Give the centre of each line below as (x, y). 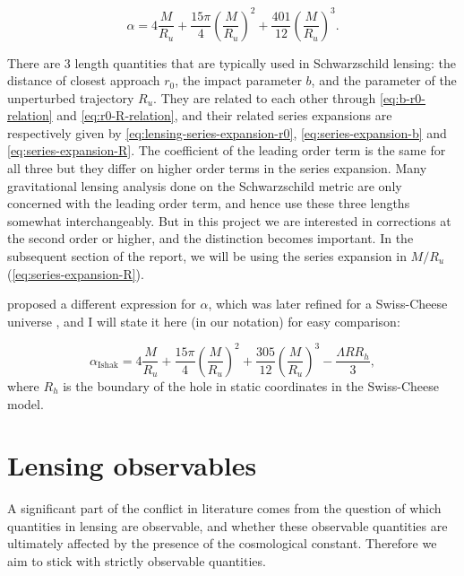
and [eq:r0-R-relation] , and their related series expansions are (224, 115)
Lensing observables (132, 465)
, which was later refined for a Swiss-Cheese (328, 304)
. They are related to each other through (265, 97)
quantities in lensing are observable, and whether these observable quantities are (228, 525)
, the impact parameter (238, 80)
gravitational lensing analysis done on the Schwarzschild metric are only (205, 185)
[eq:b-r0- (403, 97)
